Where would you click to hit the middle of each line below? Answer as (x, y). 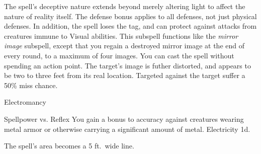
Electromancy (25, 102)
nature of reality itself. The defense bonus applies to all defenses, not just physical (130, 16)
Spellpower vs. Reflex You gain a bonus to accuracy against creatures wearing (124, 119)
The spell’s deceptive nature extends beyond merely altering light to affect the (125, 6)
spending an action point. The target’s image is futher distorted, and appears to (127, 65)
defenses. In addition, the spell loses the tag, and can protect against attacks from (130, 26)
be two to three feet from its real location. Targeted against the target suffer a (125, 75)
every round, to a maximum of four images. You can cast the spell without (119, 55)
